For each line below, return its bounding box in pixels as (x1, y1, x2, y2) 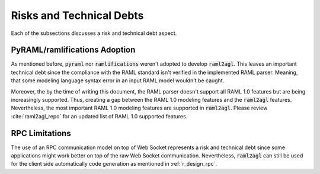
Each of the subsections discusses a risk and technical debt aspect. (11, 30, 177, 37)
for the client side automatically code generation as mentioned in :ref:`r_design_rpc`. (11, 160, 217, 167)
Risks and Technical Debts (11, 9, 144, 22)
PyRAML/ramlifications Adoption (11, 45, 136, 55)
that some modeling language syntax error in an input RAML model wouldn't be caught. (11, 77, 225, 84)
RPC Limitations (11, 128, 71, 138)
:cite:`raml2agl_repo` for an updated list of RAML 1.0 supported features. (11, 112, 188, 120)
